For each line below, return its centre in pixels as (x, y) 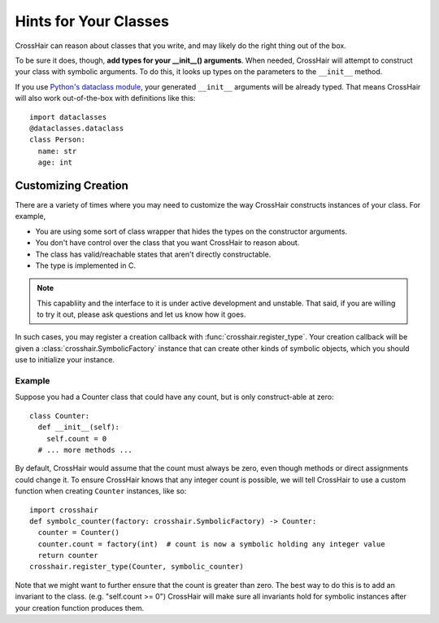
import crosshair (64, 510)
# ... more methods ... (85, 450)
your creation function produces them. (80, 608)
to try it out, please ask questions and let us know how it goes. (141, 314)
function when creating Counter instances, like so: (101, 491)
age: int (55, 162)
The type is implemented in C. (85, 265)
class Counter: (60, 416)
